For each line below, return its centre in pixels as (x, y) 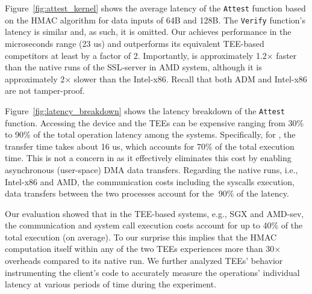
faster (286, 55)
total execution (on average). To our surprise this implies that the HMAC (141, 237)
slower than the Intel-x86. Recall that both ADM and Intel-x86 (190, 78)
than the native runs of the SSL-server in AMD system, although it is (133, 67)
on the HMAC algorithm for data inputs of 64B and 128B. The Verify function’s (155, 20)
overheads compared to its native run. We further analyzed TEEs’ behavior (144, 261)
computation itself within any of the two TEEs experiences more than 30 (140, 249)
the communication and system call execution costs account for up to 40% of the (154, 225)
